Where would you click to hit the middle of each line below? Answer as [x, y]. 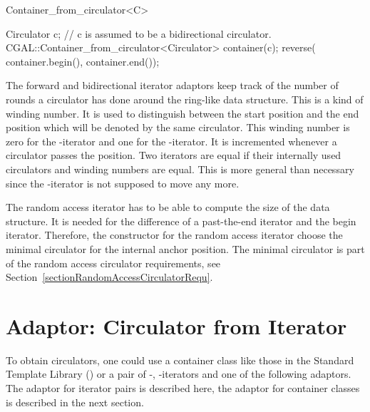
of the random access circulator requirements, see [113, 263]
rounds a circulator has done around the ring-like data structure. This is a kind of [185, 99]
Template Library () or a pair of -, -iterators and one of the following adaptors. [179, 374]
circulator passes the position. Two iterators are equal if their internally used [174, 155]
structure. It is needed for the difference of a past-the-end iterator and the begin [181, 221]
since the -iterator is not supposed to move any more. [123, 183]
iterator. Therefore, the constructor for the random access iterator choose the [174, 235]
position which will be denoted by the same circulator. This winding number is [178, 127]
